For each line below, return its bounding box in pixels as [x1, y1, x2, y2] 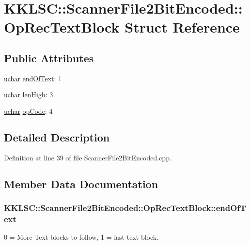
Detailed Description [4, 129, 110, 144]
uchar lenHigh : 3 [4, 89, 53, 100]
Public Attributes [4, 50, 94, 65]
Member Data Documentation [4, 176, 158, 191]
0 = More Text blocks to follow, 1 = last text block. [4, 232, 159, 242]
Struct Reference [125, 17, 240, 37]
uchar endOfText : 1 [4, 73, 62, 83]
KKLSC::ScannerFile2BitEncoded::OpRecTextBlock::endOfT [4, 202, 247, 214]
